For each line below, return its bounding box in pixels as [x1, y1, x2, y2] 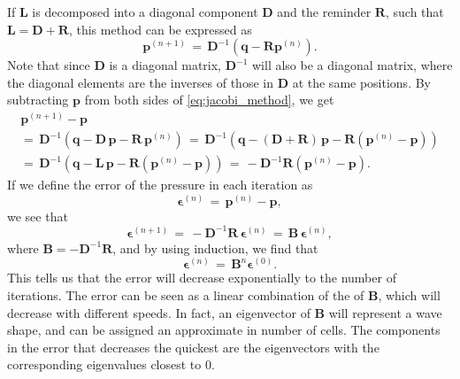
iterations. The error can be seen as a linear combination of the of [7, 285, 364, 304]
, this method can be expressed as [68, 19, 252, 38]
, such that [385, 3, 444, 20]
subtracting [7, 90, 69, 109]
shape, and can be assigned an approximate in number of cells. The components [7, 321, 441, 339]
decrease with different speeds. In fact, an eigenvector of [7, 303, 310, 321]
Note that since [7, 56, 90, 74]
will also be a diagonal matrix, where [251, 56, 453, 74]
